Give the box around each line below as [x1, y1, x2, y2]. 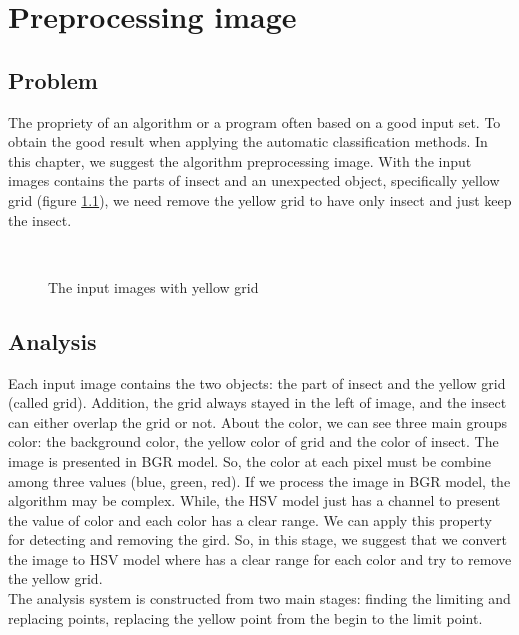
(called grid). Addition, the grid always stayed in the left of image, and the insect [8, 392, 507, 413]
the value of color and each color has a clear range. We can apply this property [8, 509, 492, 530]
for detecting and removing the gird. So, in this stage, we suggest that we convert [8, 529, 507, 550]
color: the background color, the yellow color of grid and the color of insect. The [8, 431, 499, 452]
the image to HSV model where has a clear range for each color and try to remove [8, 548, 512, 569]
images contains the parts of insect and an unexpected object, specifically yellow [8, 170, 500, 191]
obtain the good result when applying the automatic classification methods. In [8, 131, 488, 152]
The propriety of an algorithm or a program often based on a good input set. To [8, 111, 501, 132]
